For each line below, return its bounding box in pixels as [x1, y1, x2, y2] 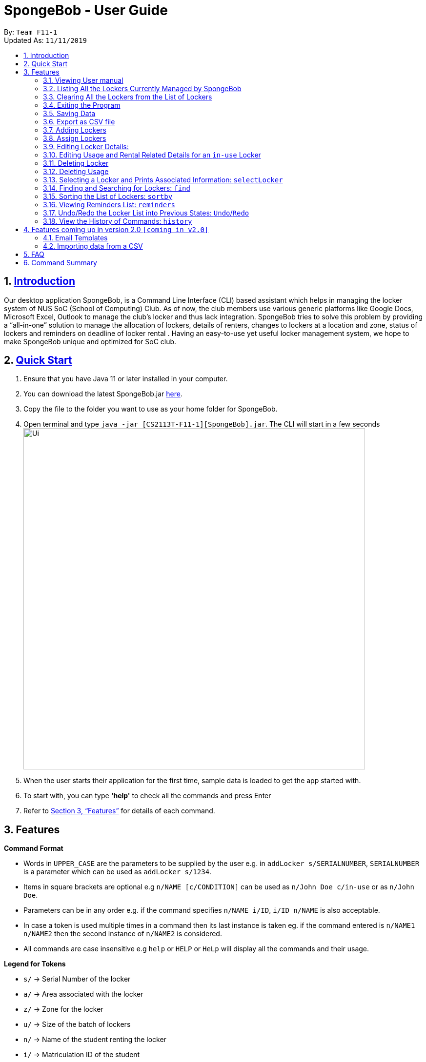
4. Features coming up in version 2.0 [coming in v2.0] [23, 225, 209, 234]
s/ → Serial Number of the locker [23, 975, 131, 983]
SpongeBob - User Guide [4, 2, 168, 19]
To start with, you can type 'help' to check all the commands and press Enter [23, 791, 271, 800]
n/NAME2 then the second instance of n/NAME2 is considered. [23, 929, 222, 938]
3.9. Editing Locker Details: [43, 142, 129, 151]
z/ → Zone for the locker [23, 1005, 103, 1014]
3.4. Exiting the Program [43, 100, 121, 109]
